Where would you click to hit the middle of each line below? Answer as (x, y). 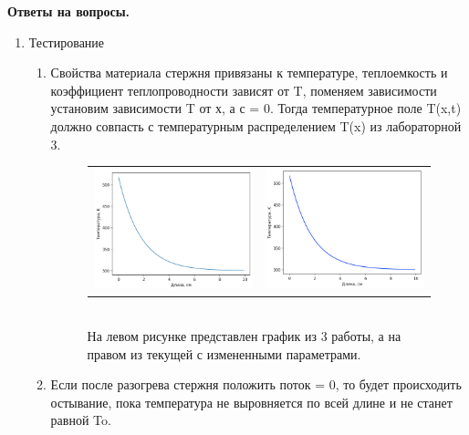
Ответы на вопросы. (69, 11)
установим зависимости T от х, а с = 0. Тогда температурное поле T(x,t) (256, 108)
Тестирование (67, 41)
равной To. (81, 420)
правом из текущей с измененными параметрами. (224, 353)
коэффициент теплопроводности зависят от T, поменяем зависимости (244, 90)
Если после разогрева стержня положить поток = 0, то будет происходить (256, 384)
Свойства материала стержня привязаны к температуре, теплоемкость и (249, 72)
